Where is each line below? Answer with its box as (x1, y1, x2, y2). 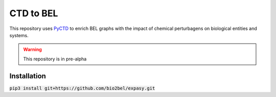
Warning (23, 46, 42, 53)
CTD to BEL (9, 8, 58, 19)
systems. (9, 32, 29, 38)
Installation (9, 72, 46, 80)
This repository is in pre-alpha (23, 56, 87, 62)
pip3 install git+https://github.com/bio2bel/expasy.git (9, 85, 155, 91)
